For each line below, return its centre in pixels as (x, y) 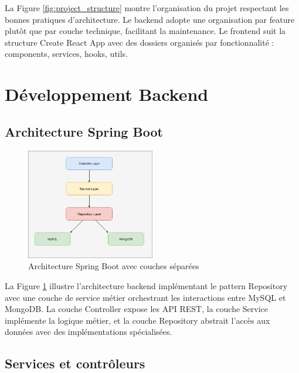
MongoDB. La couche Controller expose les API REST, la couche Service (137, 309)
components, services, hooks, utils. (67, 54)
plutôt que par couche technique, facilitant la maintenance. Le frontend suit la (145, 31)
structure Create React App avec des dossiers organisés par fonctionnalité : (140, 42)
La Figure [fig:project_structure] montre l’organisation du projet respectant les (147, 8)
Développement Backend (107, 94)
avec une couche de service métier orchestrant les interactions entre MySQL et (145, 297)
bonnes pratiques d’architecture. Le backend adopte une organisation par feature (150, 19)
